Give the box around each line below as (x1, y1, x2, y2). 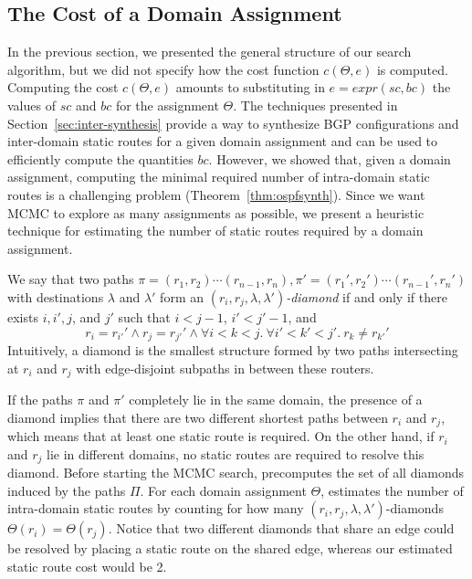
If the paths (7, 390, 73, 409)
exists (7, 307, 38, 326)
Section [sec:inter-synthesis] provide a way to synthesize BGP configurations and (7, 113, 459, 132)
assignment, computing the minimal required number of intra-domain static (7, 167, 430, 186)
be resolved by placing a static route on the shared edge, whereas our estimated (7, 539, 453, 558)
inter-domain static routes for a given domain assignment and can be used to (7, 132, 438, 151)
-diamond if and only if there (286, 287, 447, 306)
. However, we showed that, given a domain (208, 149, 451, 168)
